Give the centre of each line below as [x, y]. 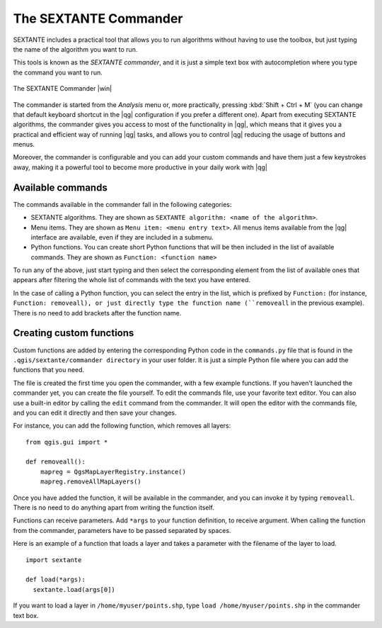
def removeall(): [56, 462]
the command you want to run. [58, 72]
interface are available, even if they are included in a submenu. [122, 237]
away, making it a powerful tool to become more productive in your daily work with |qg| [140, 167]
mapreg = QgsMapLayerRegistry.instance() [113, 472]
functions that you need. [49, 370]
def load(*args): [56, 580]
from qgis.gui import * [67, 442]
